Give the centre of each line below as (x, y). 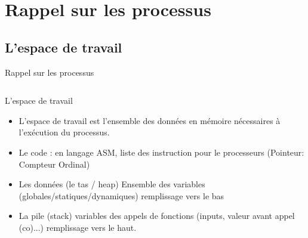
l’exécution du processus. (64, 132)
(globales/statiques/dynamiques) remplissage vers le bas (121, 195)
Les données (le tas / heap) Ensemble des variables (112, 184)
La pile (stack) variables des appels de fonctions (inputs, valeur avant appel (157, 216)
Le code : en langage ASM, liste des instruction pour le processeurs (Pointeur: (161, 152)
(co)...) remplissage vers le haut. (78, 227)
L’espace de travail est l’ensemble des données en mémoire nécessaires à (150, 120)
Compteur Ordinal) (54, 164)
